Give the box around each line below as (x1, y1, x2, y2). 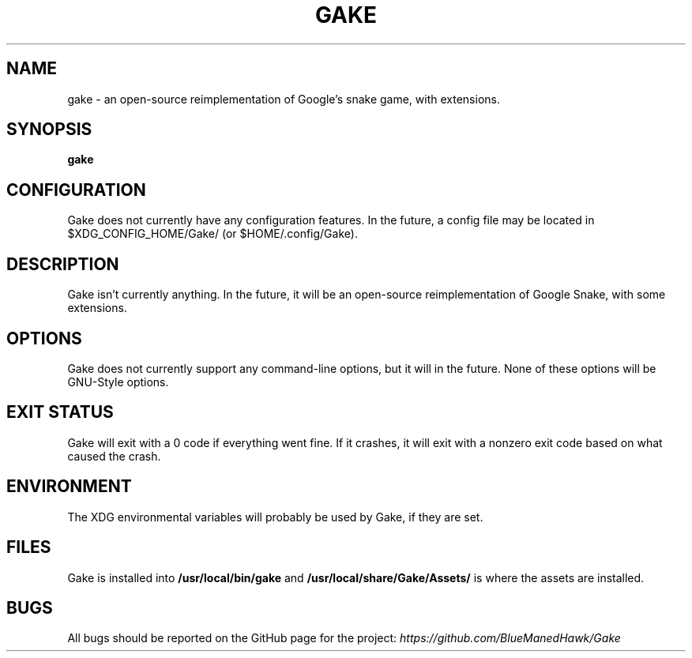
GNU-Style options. (67, 374, 169, 389)
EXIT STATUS (6, 402, 114, 423)
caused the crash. (67, 449, 161, 463)
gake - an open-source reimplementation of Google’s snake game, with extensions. (67, 92, 500, 106)
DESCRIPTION (6, 254, 119, 274)
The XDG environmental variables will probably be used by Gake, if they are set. (67, 509, 483, 524)
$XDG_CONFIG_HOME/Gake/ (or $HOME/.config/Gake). (67, 227, 358, 241)
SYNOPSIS (6, 119, 92, 140)
